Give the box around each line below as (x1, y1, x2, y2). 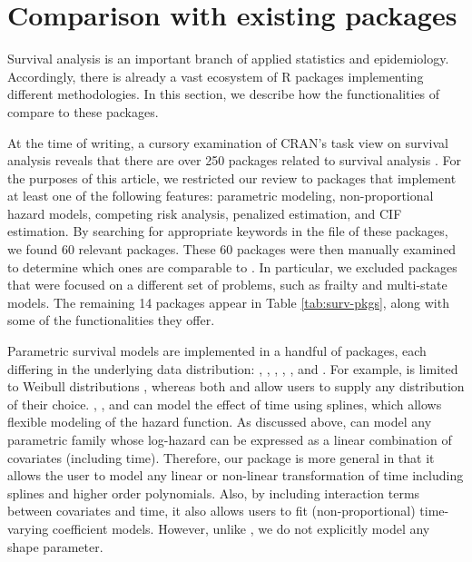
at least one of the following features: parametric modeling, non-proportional (7, 186, 434, 205)
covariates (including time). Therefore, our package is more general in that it (7, 448, 435, 467)
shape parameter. (7, 537, 103, 556)
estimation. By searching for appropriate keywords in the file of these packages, (7, 222, 448, 241)
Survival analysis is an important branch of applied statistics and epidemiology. (7, 49, 449, 68)
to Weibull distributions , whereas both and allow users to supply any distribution (7, 377, 465, 396)
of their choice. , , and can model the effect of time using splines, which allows (7, 394, 442, 413)
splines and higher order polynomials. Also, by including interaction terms (7, 483, 420, 502)
